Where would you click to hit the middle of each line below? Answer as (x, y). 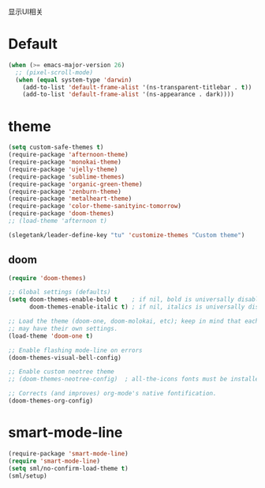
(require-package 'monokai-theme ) (65, 162)
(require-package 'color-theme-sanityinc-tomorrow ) (95, 206)
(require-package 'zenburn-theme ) (65, 191)
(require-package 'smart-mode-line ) (68, 453)
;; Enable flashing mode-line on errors (76, 350)
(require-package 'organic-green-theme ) (76, 184)
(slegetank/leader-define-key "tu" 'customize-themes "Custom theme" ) (127, 235)
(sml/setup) (28, 476)
